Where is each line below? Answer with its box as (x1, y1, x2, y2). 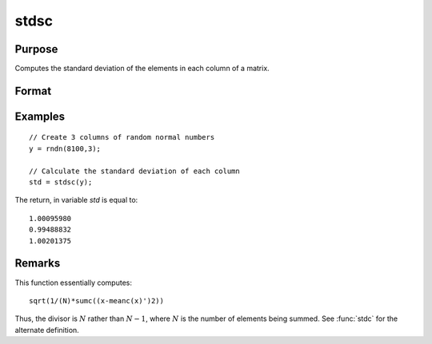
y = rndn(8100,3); (29, 144, 102, 153)
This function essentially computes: (14, 278, 132, 287)
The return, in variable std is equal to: (14, 196, 138, 205)
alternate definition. (14, 325, 79, 334)
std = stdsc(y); (29, 178, 93, 187)
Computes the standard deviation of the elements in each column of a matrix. (14, 64, 270, 73)
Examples (14, 109, 66, 123)
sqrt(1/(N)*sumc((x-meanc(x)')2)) (29, 296, 164, 305)
